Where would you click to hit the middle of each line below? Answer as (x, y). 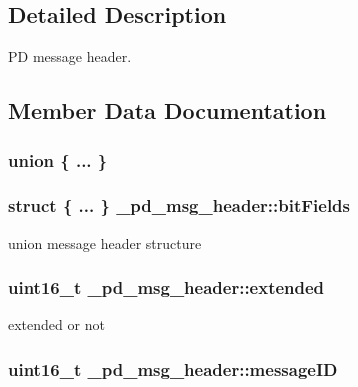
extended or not (56, 324)
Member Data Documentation (167, 110)
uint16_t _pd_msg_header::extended (166, 287)
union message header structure (105, 242)
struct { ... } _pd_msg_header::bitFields (179, 205)
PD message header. (70, 56)
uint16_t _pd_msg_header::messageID (173, 368)
